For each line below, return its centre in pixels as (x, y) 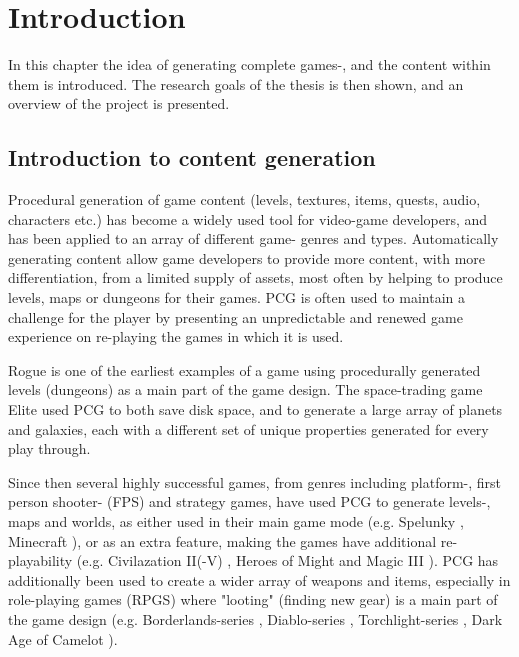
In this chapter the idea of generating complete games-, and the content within (249, 64)
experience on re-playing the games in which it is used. (176, 336)
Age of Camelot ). (63, 638)
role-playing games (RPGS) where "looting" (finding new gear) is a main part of (253, 599)
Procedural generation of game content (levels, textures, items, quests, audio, (244, 199)
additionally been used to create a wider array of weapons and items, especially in (259, 579)
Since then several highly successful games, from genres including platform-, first (255, 481)
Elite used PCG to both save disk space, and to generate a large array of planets (255, 409)
